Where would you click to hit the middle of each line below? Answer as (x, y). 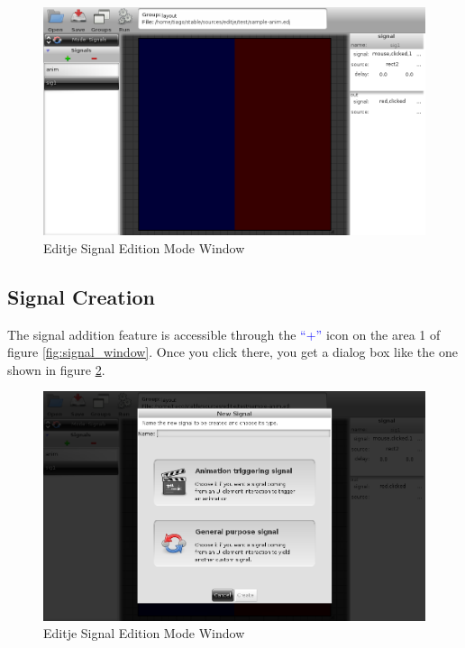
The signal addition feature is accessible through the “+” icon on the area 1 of (224, 334)
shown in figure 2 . (56, 369)
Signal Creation (81, 296)
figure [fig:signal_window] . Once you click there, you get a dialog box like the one (232, 352)
